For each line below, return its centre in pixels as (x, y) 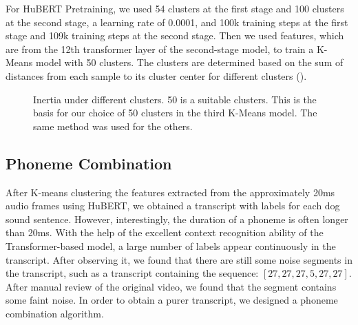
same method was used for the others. (113, 126)
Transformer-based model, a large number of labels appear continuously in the (171, 245)
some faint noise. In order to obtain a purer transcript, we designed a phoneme (172, 300)
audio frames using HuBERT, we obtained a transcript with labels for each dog (173, 206)
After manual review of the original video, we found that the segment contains (171, 286)
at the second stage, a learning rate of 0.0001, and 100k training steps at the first (177, 22)
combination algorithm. (55, 313)
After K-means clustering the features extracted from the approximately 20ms (170, 192)
